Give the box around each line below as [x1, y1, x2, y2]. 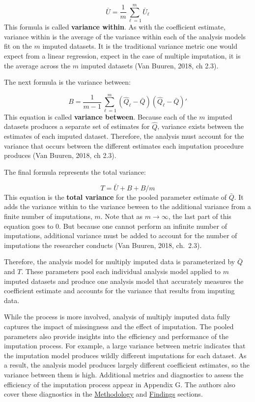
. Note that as [100, 211, 143, 221]
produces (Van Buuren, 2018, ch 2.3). [4, 150, 116, 160]
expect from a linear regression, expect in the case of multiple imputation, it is [4, 50, 241, 61]
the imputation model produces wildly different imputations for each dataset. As [4, 350, 247, 360]
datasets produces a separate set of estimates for [4, 121, 150, 131]
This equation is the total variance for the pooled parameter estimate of [4, 191, 227, 202]
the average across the [4, 60, 71, 70]
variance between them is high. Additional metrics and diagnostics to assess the [4, 369, 244, 379]
